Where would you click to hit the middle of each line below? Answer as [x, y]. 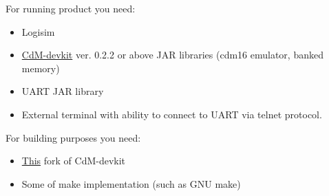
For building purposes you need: [73, 137]
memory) [41, 68]
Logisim [38, 31]
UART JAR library [63, 91]
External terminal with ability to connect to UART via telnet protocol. [172, 114]
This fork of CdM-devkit [74, 161]
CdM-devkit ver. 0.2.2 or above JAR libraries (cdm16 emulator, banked [172, 55]
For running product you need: [71, 8]
